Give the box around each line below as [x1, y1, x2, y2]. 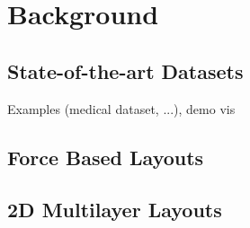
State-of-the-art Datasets [7, 57, 244, 84]
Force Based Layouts [7, 143, 204, 171]
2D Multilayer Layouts [7, 196, 222, 224]
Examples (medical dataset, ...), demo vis [7, 99, 236, 118]
